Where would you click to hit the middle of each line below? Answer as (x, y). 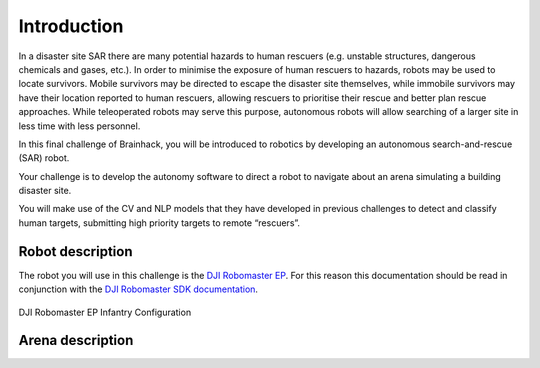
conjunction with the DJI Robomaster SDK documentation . (138, 289)
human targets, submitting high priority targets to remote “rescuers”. (159, 222)
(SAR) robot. (44, 158)
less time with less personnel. (79, 126)
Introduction (71, 26)
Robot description (75, 251)
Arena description (76, 340)
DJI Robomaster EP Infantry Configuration (105, 312)
